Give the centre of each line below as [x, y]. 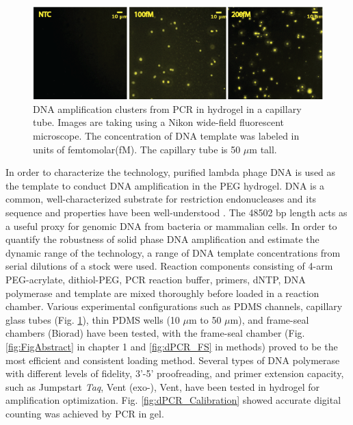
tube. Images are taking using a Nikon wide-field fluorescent [159, 122]
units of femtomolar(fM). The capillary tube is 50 [137, 149]
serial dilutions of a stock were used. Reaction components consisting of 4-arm [169, 266]
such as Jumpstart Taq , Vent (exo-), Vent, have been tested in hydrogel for [163, 386]
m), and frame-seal [270, 319]
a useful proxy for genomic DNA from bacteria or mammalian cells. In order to [171, 226]
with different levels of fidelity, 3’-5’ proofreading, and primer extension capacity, [175, 373]
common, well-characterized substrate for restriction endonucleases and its [161, 199]
